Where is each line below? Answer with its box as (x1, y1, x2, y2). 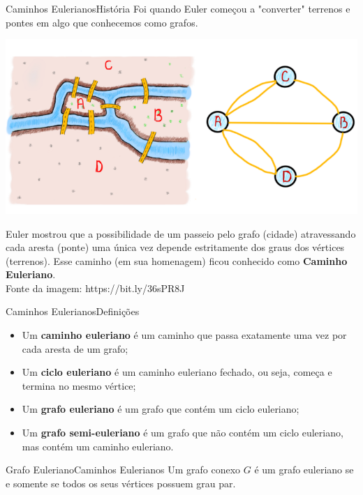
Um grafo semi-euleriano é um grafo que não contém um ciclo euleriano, (22, 425, 343, 440)
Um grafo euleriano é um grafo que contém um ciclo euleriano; (22, 402, 299, 416)
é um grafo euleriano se (254, 462, 354, 477)
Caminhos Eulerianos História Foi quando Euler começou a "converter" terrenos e (6, 1, 350, 15)
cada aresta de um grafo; (22, 341, 128, 356)
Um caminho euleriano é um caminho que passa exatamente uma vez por (22, 328, 347, 342)
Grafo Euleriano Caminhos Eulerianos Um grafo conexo (6, 462, 241, 477)
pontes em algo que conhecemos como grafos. (6, 15, 198, 29)
